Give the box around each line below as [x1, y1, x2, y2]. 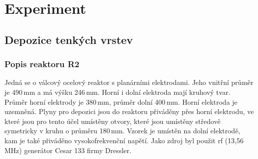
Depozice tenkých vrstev [4, 32, 133, 47]
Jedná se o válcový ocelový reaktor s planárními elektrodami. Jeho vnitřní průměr [4, 77, 254, 87]
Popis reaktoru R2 [4, 58, 80, 70]
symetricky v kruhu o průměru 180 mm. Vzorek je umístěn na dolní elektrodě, [4, 125, 241, 136]
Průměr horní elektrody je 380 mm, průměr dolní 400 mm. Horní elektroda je [4, 96, 238, 107]
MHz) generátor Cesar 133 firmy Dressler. [4, 145, 132, 155]
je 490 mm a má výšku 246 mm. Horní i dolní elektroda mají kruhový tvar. [4, 86, 231, 97]
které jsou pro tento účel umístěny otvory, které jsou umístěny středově [4, 116, 221, 126]
